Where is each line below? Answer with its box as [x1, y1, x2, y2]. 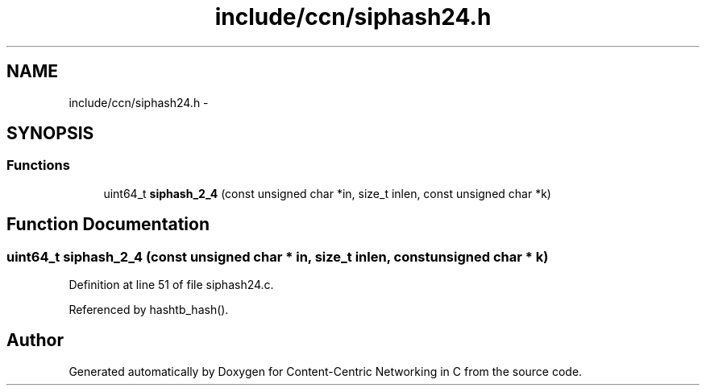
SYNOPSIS [6, 123, 94, 144]
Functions [6, 157, 70, 174]
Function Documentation [6, 214, 210, 235]
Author [6, 330, 64, 351]
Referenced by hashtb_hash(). [69, 303, 229, 317]
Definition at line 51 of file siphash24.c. [69, 278, 274, 292]
